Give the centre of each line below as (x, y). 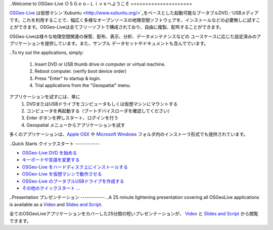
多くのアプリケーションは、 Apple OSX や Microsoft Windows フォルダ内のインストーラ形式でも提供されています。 (129, 134)
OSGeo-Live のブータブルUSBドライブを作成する (73, 181)
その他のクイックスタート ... (51, 188)
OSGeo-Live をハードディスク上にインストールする (75, 167)
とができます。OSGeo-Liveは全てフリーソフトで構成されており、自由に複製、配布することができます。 (117, 27)
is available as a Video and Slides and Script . (56, 204)
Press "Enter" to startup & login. (68, 78)
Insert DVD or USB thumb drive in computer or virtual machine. (100, 64)
